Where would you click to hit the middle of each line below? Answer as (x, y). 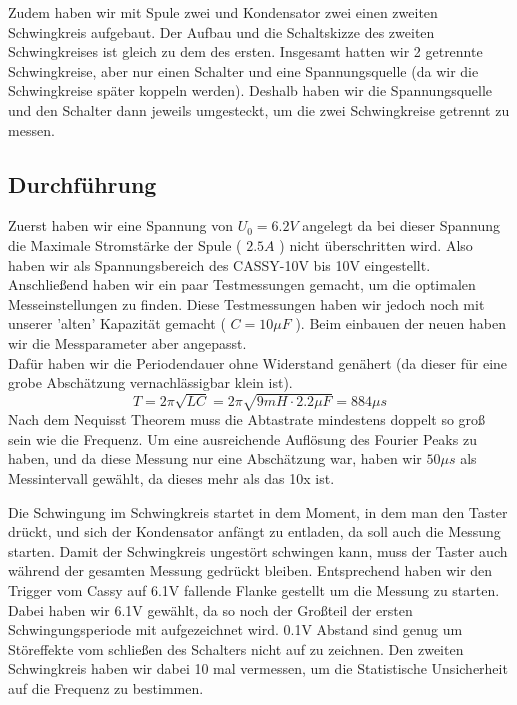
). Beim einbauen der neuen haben (401, 323)
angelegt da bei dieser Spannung (401, 225)
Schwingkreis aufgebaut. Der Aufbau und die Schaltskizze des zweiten (221, 31)
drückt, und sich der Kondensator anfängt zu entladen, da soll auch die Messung (254, 531)
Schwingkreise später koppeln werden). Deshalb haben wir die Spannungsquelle (250, 90)
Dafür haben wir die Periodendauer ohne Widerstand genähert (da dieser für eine (258, 362)
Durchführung (82, 183)
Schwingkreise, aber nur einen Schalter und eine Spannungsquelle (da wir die (243, 70)
